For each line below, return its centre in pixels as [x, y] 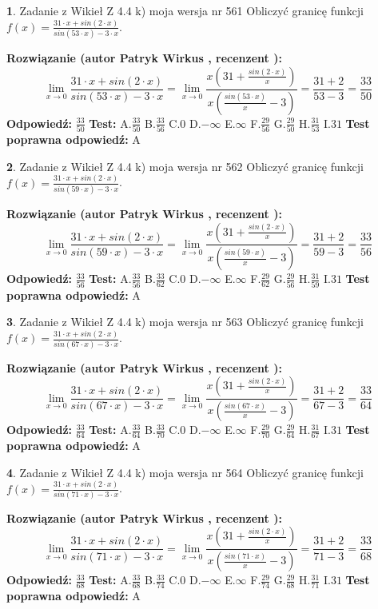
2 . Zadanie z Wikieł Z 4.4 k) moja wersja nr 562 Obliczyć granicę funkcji [185, 166]
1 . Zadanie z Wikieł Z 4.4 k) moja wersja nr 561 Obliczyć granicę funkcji [185, 10]
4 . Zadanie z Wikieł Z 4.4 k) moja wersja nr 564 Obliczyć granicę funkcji [185, 472]
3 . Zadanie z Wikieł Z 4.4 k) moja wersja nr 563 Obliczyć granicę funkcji [185, 322]
